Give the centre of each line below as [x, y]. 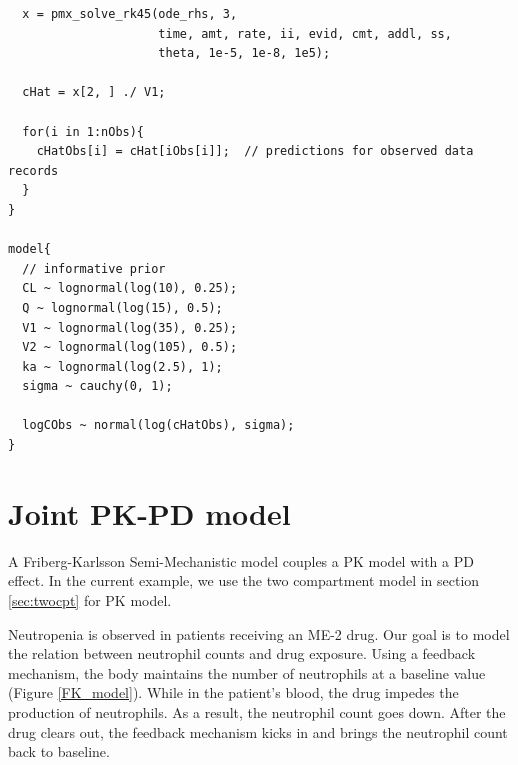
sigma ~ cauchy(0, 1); [97, 386]
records [33, 170]
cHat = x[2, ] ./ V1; [94, 92]
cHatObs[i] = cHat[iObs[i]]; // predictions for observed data [255, 151]
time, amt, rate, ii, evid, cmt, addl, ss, [305, 33]
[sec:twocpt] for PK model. [90, 599]
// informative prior [94, 268]
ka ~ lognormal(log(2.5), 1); [122, 366]
